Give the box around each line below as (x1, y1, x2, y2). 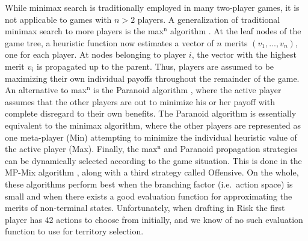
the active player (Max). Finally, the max (5, 142, 158, 155)
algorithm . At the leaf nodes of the (170, 25, 301, 37)
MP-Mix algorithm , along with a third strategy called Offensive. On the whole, (5, 166, 299, 178)
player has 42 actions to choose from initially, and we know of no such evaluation (5, 213, 303, 225)
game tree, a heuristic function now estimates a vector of (5, 36, 214, 49)
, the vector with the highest (191, 48, 297, 61)
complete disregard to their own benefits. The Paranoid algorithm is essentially (5, 107, 297, 120)
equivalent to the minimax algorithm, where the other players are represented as (5, 118, 301, 131)
